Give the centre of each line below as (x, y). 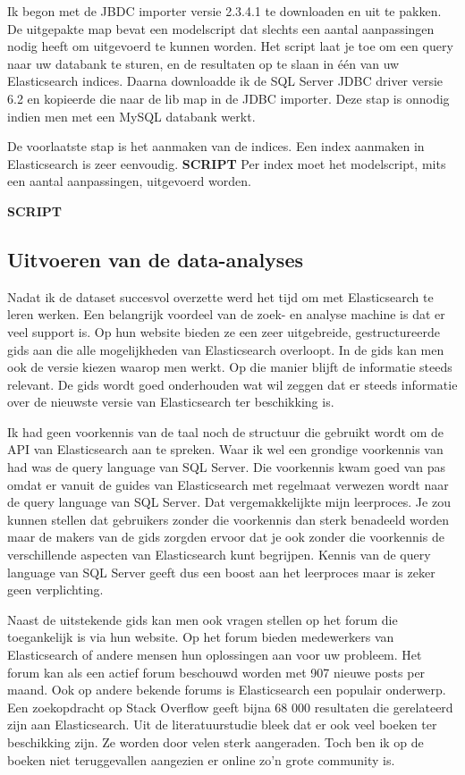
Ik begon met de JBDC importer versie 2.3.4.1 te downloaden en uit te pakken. (224, 11)
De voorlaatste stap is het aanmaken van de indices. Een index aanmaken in (216, 146)
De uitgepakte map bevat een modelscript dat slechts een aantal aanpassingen (221, 28)
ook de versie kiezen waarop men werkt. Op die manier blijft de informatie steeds (230, 367)
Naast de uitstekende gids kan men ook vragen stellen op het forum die (203, 619)
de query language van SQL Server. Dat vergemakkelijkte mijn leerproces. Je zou (229, 502)
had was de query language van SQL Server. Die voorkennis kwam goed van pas (226, 467)
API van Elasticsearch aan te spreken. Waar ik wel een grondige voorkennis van (225, 449)
